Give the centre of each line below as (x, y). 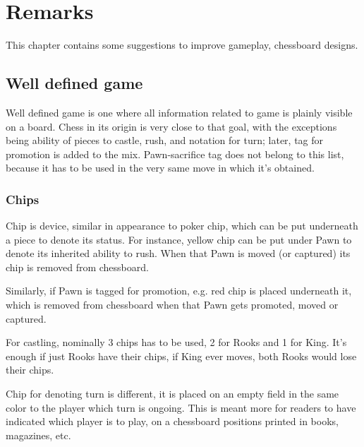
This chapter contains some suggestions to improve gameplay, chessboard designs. (182, 45)
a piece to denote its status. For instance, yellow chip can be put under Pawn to (179, 239)
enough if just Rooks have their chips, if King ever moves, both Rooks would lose (181, 356)
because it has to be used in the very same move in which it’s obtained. (160, 168)
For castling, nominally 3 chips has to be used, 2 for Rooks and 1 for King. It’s (176, 342)
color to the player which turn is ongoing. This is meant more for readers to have (181, 407)
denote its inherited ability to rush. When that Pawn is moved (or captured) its (178, 253)
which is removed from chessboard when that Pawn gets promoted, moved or (172, 305)
